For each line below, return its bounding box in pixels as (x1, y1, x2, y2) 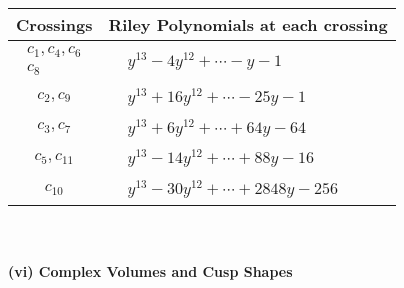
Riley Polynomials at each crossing (108, 13, 388, 36)
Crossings (16, 13, 93, 36)
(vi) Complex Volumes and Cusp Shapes (8, 260, 293, 281)
